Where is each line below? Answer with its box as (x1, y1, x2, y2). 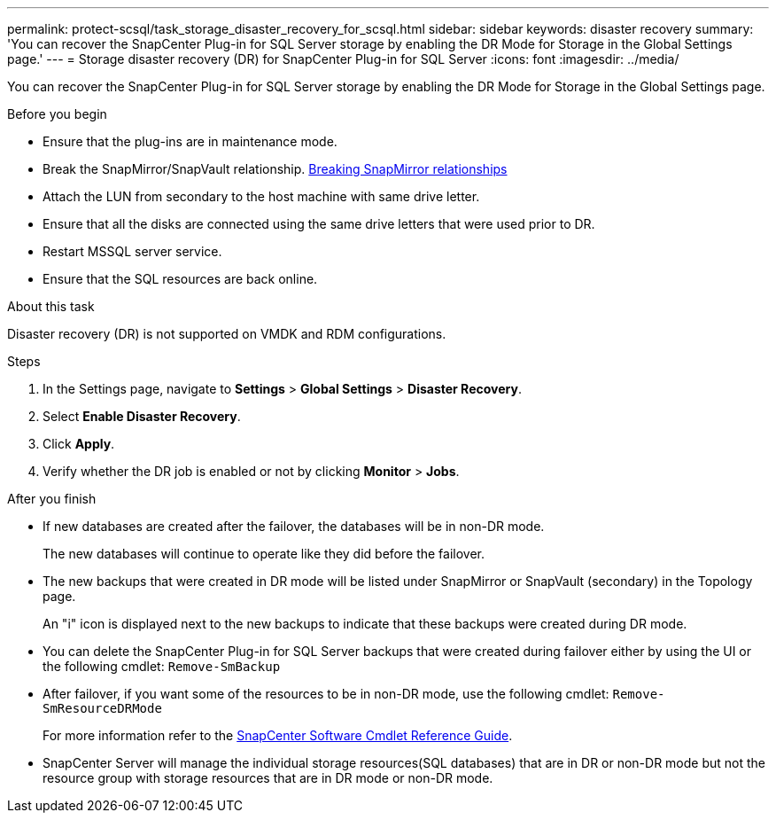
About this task (7, 299, 95, 314)
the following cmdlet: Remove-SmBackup (43, 659, 281, 674)
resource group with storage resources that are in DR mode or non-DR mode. (43, 770, 493, 785)
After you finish (7, 491, 97, 506)
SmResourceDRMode (43, 701, 162, 715)
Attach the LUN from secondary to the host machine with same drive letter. (43, 189, 480, 204)
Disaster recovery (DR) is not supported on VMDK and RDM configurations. (7, 326, 446, 341)
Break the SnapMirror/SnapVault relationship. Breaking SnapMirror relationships (43, 161, 508, 176)
